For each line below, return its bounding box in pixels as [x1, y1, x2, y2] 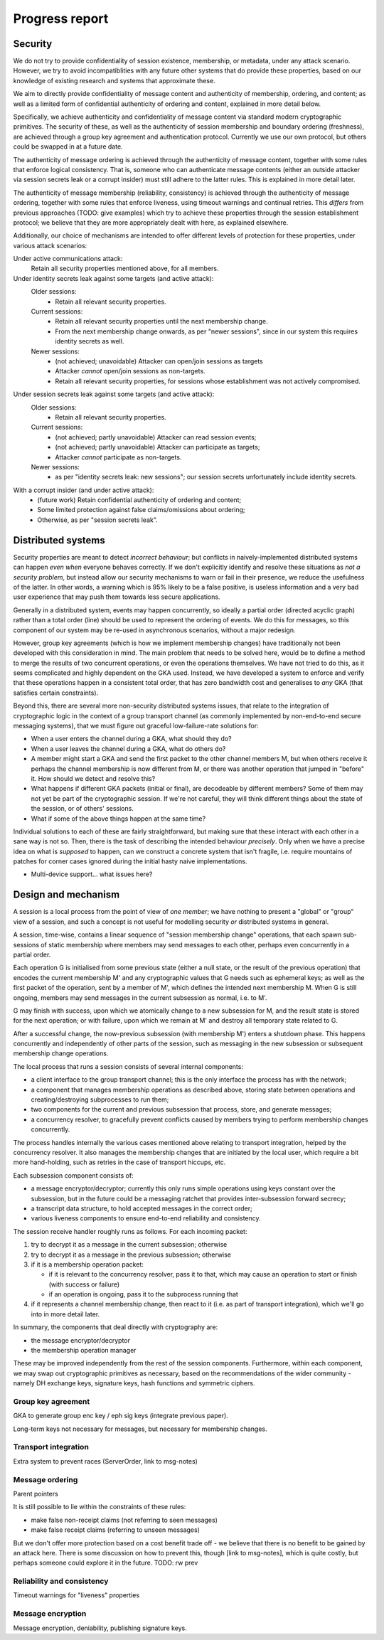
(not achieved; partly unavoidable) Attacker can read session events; [55, 432, 257, 441]
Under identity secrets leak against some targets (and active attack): [13, 274, 214, 282]
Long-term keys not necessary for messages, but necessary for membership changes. [13, 1425, 267, 1433]
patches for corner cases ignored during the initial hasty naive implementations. [13, 857, 247, 866]
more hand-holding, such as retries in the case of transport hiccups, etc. [13, 1158, 226, 1166]
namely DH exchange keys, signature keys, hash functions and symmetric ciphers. [13, 1379, 255, 1388]
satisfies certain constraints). [13, 688, 99, 697]
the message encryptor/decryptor [31, 1336, 131, 1344]
